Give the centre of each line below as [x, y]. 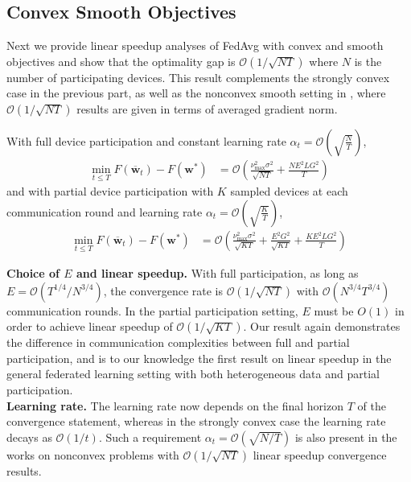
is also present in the [346, 437]
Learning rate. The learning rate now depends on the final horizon [175, 405]
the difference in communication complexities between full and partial [178, 342]
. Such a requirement [150, 437]
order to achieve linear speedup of [90, 326]
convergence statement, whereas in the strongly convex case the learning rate [196, 421]
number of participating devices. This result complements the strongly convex [198, 77]
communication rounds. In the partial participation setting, [152, 310]
